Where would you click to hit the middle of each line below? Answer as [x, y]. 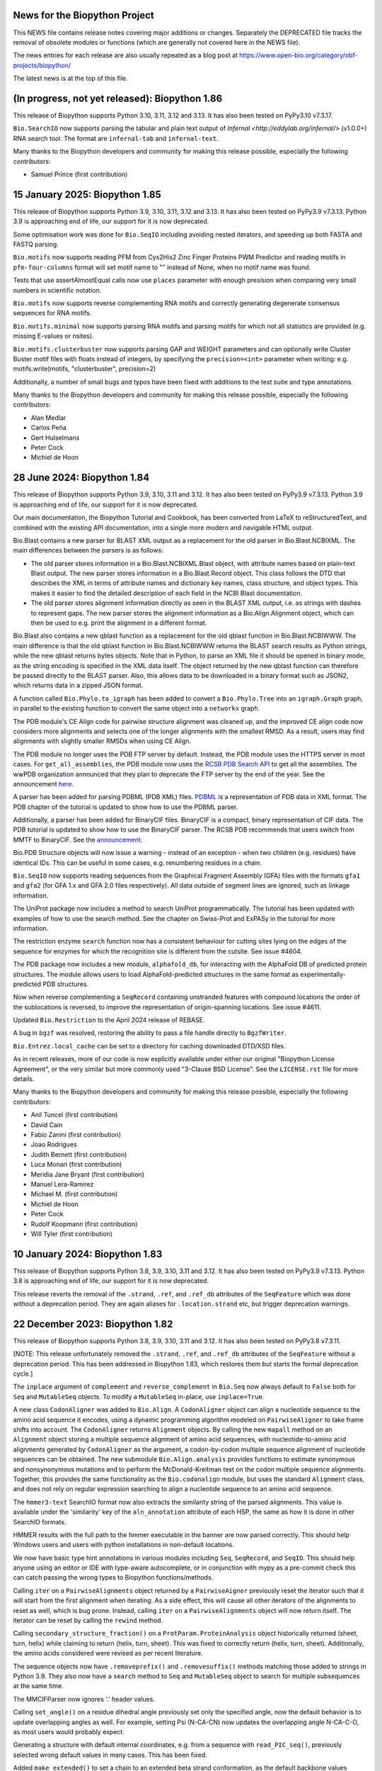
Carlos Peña [48, 428]
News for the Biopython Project [84, 15]
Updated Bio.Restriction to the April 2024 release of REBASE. [109, 1020]
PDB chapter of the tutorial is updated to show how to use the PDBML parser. [126, 807]
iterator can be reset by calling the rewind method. [88, 1620]
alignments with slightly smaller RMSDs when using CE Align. [102, 741]
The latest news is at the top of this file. [70, 79]
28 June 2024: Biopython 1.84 [81, 478]
